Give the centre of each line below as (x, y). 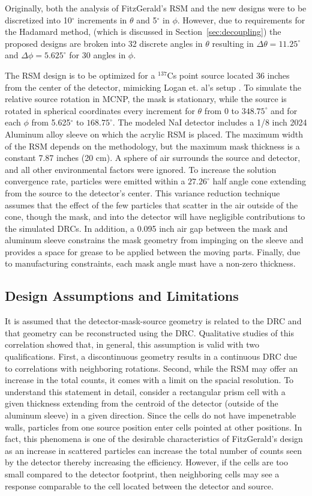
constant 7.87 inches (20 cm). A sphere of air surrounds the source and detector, (153, 158)
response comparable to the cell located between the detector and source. (139, 485)
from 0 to (222, 110)
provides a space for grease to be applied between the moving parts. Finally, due (153, 251)
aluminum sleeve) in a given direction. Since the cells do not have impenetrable (151, 415)
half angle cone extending (259, 181)
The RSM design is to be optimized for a (80, 75)
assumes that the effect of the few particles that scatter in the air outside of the (151, 204)
